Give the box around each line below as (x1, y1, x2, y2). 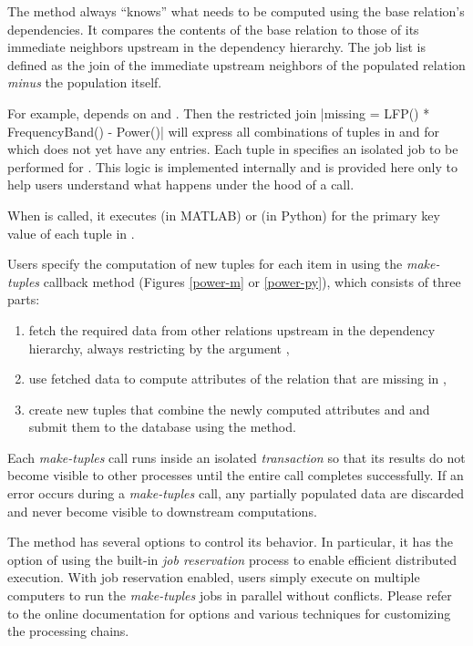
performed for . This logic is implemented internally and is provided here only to (7, 157, 458, 176)
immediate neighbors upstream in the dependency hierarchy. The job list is (7, 37, 426, 56)
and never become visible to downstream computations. (7, 501, 317, 520)
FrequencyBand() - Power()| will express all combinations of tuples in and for (7, 121, 439, 140)
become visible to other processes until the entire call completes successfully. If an (7, 466, 464, 485)
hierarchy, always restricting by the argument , (28, 338, 290, 357)
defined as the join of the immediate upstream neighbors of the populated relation (7, 55, 466, 74)
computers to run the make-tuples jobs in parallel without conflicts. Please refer (7, 586, 452, 605)
